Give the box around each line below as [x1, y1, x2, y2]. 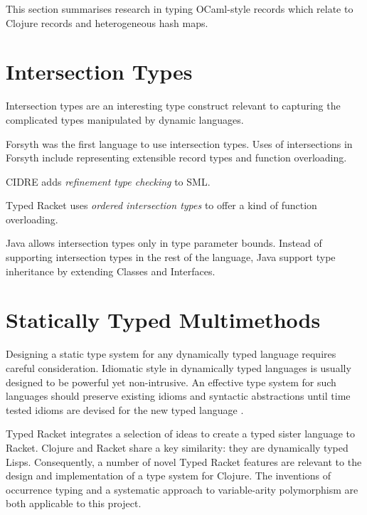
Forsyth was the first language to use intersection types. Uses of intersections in [6, 136, 353, 151]
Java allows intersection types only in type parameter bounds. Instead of [6, 235, 322, 250]
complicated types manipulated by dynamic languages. [6, 112, 244, 127]
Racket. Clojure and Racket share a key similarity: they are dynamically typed [6, 440, 349, 455]
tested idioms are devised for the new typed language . [6, 402, 244, 417]
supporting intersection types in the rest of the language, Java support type [6, 250, 336, 265]
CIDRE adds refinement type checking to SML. [6, 174, 211, 189]
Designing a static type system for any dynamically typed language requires [6, 346, 336, 361]
